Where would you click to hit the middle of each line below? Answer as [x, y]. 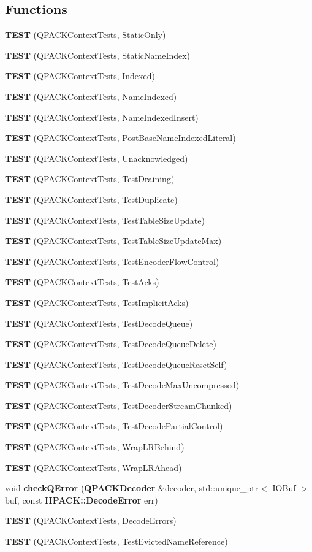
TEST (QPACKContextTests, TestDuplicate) [91, 199]
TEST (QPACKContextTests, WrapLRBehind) [95, 447]
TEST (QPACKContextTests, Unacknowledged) [97, 158]
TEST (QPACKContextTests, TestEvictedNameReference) [116, 541]
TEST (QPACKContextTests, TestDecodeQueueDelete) [111, 344]
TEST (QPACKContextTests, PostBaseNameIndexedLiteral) [120, 138]
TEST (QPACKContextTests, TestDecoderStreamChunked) [119, 405]
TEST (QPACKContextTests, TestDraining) [90, 179]
